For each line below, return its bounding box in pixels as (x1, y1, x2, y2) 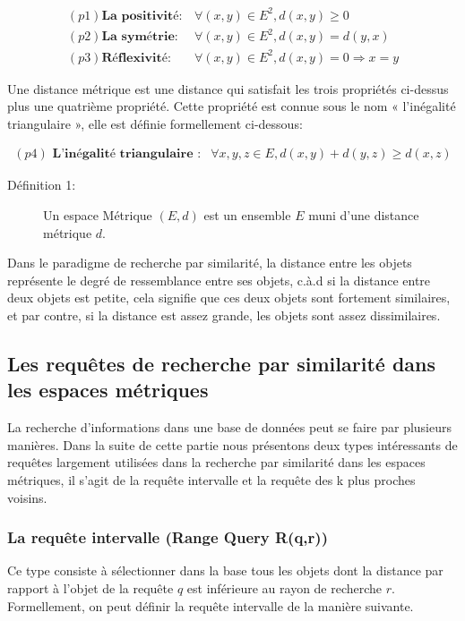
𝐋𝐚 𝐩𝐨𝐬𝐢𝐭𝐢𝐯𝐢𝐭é (101, 9, 179, 22)
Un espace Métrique (43, 206, 152, 224)
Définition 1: (7, 175, 76, 194)
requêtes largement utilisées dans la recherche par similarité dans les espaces (7, 453, 426, 472)
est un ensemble (203, 206, 291, 224)
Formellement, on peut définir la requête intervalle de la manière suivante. (7, 596, 414, 615)
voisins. (7, 488, 47, 506)
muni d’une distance (308, 206, 419, 224)
